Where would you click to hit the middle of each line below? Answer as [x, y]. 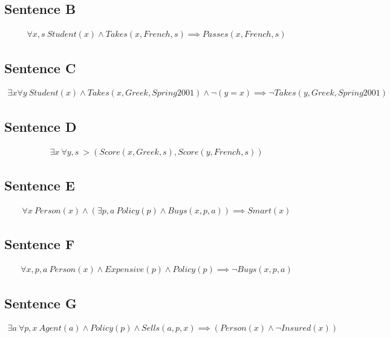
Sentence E [40, 185]
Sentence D [41, 126]
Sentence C [40, 67]
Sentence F [40, 244]
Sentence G [41, 303]
